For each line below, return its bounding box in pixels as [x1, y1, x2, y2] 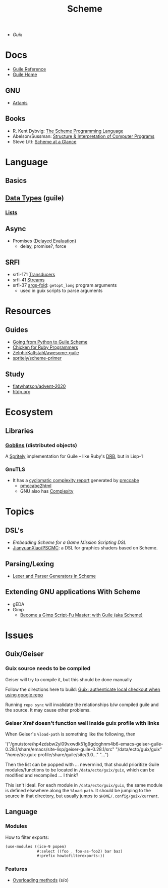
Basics [5, 176, 27, 185]
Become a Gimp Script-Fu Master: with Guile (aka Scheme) [20, 612, 143, 618]
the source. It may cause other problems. [5, 707, 91, 713]
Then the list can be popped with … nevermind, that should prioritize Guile [5, 761, 159, 768]
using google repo [5, 691, 43, 697]
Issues [5, 630, 34, 641]
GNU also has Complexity [20, 488, 74, 494]
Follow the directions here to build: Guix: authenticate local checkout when [5, 686, 160, 692]
